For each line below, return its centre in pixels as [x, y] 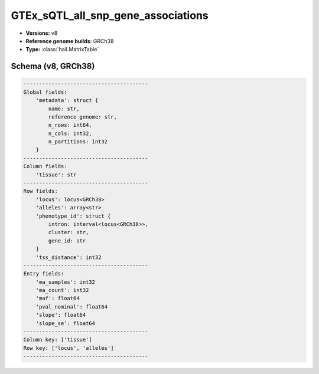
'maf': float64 [58, 298]
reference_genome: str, [83, 117]
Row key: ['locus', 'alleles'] [69, 348]
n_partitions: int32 [78, 142]
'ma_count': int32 [62, 290]
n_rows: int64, [70, 125]
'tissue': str [56, 175]
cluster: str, [69, 232]
